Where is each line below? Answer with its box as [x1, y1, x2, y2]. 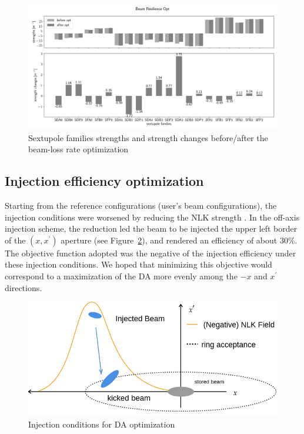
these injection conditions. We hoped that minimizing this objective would [5, 258, 272, 271]
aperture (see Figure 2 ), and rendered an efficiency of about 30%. [61, 233, 298, 246]
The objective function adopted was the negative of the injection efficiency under [5, 246, 296, 259]
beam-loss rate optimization [28, 143, 129, 155]
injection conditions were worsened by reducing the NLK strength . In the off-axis [5, 211, 300, 223]
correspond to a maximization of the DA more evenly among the [5, 269, 238, 282]
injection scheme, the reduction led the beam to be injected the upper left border [5, 222, 298, 235]
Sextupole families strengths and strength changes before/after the [28, 131, 268, 143]
